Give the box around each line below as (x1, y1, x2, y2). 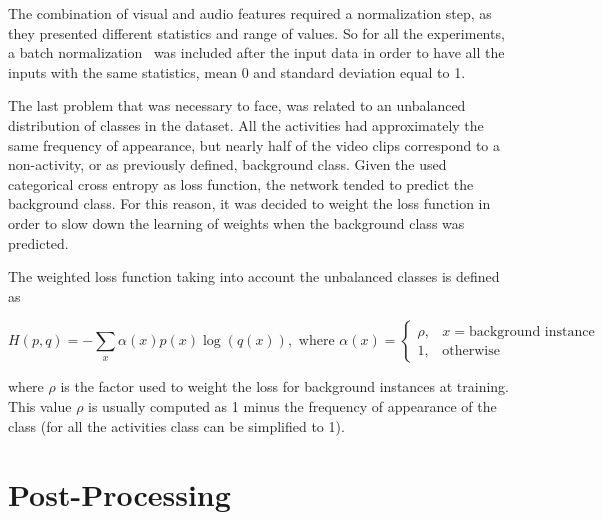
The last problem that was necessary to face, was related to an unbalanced (8, 95, 466, 116)
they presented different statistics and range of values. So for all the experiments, (8, 22, 505, 43)
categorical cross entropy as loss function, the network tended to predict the (8, 173, 474, 194)
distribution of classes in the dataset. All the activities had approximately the (8, 114, 484, 135)
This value (8, 395, 72, 416)
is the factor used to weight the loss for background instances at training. (60, 376, 510, 397)
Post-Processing (8, 474, 231, 515)
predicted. (8, 232, 69, 253)
